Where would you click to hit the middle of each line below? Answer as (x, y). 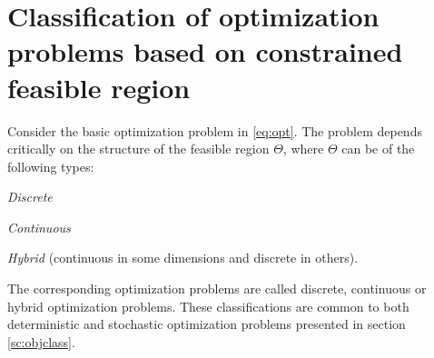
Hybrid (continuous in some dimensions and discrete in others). (183, 258)
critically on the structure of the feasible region (138, 149)
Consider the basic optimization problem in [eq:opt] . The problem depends (215, 130)
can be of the (378, 149)
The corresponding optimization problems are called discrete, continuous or (217, 288)
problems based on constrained (205, 51)
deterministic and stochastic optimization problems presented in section (207, 324)
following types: (51, 166)
